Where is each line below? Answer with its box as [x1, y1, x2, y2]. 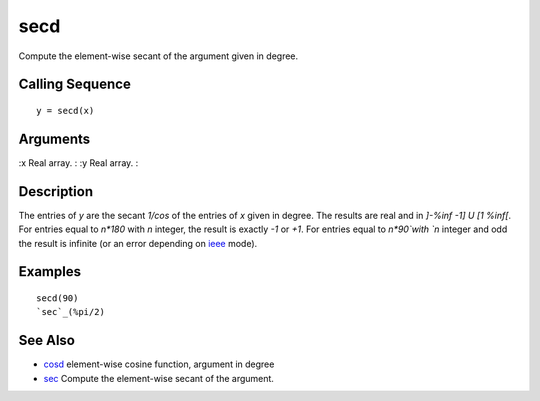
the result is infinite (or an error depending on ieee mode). [18, 237, 258, 249]
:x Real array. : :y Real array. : [18, 156, 139, 169]
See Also [18, 332, 75, 349]
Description [18, 183, 94, 200]
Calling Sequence [18, 76, 132, 93]
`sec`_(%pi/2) [36, 306, 105, 318]
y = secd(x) [36, 105, 95, 116]
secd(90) [36, 292, 79, 304]
